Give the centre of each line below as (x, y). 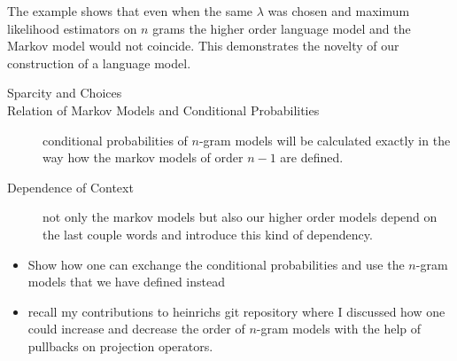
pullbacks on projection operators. (120, 345)
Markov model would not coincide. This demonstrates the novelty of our (203, 46)
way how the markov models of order (143, 157)
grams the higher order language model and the (282, 28)
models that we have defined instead (126, 282)
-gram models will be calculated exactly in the (325, 140)
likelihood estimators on (72, 28)
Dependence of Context (70, 187)
